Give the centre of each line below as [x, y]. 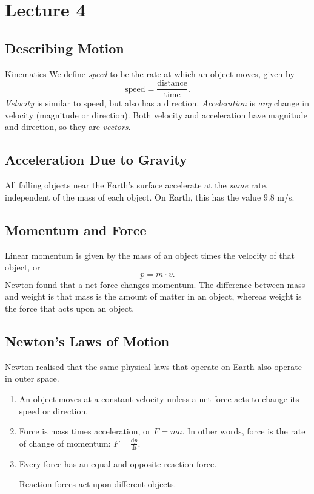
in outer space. [32, 378]
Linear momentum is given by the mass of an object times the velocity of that [150, 255]
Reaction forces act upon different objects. [98, 484]
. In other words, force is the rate [244, 431]
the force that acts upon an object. [70, 308]
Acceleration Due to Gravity [96, 160]
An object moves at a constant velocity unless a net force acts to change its [159, 398]
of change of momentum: [65, 443]
